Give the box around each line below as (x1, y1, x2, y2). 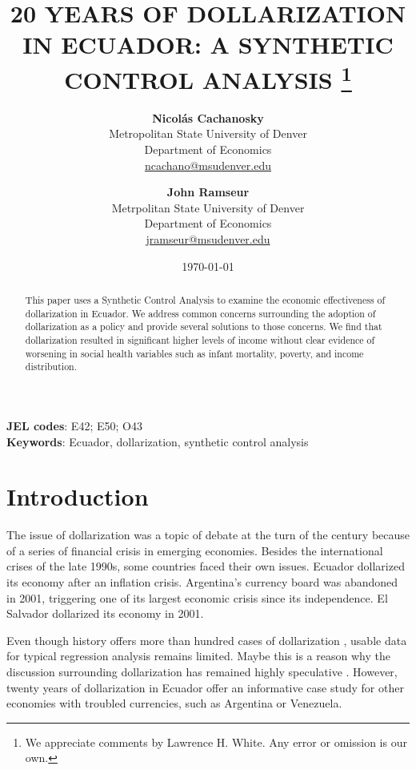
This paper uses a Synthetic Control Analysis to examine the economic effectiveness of (25, 292, 386, 306)
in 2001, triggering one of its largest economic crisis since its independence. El (6, 589, 388, 606)
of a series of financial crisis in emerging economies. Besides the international (6, 542, 383, 558)
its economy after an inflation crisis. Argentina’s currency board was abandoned (6, 574, 398, 590)
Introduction (6, 480, 149, 513)
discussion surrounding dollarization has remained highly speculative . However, (6, 663, 398, 679)
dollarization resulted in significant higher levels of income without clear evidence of (25, 333, 375, 346)
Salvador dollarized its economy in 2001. (6, 605, 204, 622)
